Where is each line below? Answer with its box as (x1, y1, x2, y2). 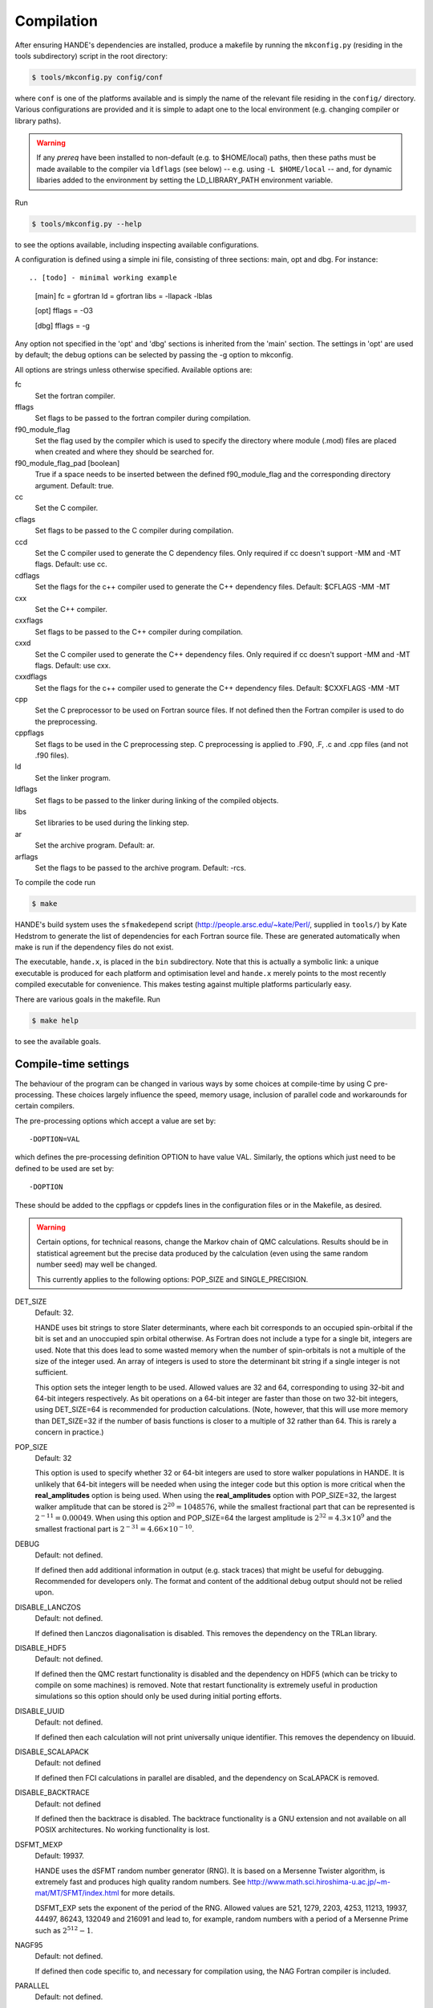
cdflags (14, 570, 40, 580)
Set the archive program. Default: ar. (34, 840, 156, 851)
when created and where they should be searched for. (34, 447, 214, 457)
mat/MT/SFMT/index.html (34, 1888, 119, 1898)
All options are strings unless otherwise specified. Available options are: (14, 365, 253, 374)
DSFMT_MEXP (14, 1839, 63, 1849)
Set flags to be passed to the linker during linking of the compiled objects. (34, 795, 279, 805)
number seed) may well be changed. (36, 1259, 158, 1269)
